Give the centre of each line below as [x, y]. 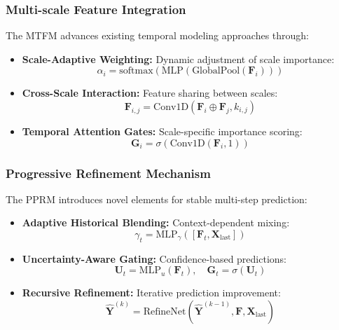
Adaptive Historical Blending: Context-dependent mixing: [156, 222]
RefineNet [165, 311]
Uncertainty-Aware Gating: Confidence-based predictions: [154, 258]
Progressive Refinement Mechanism [108, 173]
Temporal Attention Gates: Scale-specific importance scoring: [162, 131]
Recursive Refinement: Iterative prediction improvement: [151, 293]
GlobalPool [216, 71]
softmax [136, 71]
